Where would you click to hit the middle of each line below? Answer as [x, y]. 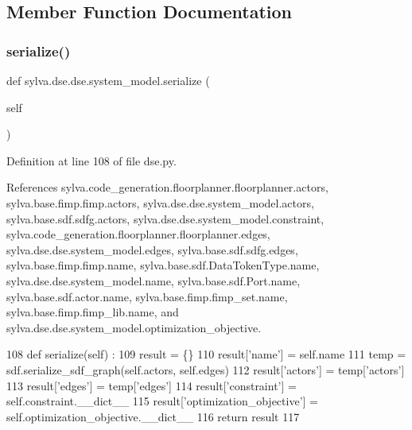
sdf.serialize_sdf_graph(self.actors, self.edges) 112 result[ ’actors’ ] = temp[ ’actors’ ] [206, 369]
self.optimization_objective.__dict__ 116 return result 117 [153, 416]
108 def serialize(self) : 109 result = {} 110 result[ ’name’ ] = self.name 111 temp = [206, 354]
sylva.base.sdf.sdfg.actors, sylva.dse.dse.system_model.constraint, [165, 218]
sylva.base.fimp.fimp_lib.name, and [93, 312]
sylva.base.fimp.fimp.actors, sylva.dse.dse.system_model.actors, [160, 202]
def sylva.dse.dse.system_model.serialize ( [108, 80]
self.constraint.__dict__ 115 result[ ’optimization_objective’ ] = [162, 401]
